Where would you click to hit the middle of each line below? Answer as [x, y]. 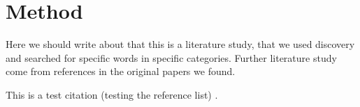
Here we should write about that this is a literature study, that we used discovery [180, 44]
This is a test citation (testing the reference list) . [112, 94]
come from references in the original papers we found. [121, 71]
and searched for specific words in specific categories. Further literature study [171, 57]
